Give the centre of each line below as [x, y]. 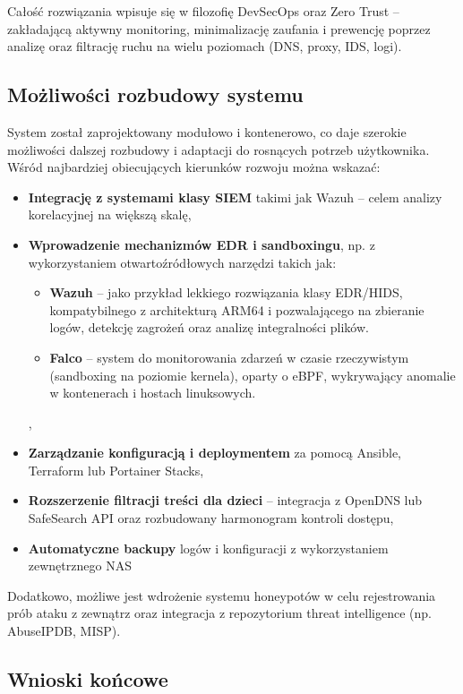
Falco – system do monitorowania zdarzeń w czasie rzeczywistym [229, 357]
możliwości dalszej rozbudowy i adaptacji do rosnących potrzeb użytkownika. [219, 149]
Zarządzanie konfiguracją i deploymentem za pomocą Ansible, [214, 453]
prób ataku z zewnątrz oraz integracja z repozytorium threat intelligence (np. [219, 613]
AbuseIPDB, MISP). [64, 631]
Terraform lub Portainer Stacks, [116, 470]
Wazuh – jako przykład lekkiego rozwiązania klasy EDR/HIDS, [226, 292]
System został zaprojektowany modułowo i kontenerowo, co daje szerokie [207, 131]
